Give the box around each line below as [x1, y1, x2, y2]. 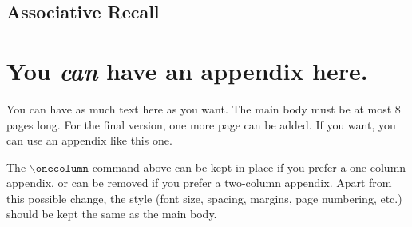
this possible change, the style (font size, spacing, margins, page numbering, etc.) [6, 189, 402, 206]
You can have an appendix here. [6, 54, 368, 87]
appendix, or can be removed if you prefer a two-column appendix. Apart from [6, 174, 392, 191]
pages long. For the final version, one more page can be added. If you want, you [6, 116, 396, 133]
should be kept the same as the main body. [6, 205, 217, 222]
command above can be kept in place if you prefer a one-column [92, 158, 406, 175]
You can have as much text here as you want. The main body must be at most [6, 100, 392, 117]
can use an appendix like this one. [6, 132, 172, 149]
